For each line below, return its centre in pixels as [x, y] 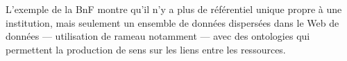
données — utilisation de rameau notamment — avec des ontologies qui [158, 36]
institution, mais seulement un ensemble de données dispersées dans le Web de [172, 22]
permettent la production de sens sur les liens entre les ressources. [146, 49]
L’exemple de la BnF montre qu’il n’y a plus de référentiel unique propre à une [174, 9]
